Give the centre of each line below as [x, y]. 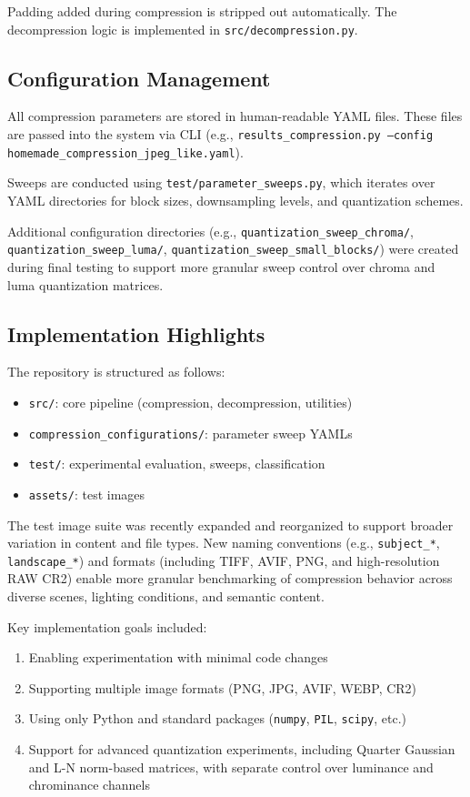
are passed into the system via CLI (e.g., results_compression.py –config [220, 134]
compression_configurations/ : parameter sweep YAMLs [190, 433]
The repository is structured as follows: [116, 372]
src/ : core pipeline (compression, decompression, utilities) [190, 402]
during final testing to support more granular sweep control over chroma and [221, 266]
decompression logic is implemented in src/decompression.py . [183, 29]
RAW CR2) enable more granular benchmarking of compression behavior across [230, 578]
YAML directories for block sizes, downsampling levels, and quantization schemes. [235, 201]
